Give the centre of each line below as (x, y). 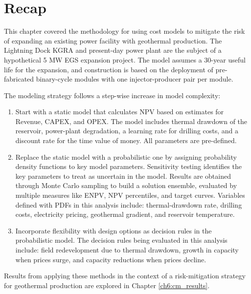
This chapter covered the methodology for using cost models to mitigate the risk (125, 31)
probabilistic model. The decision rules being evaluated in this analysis (121, 240)
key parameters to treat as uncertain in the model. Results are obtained (123, 176)
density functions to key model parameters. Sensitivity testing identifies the (128, 166)
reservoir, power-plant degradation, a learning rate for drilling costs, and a (127, 131)
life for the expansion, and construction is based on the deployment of (109, 69)
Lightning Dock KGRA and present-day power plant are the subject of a (113, 50)
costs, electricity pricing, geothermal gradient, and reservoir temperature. (125, 214)
